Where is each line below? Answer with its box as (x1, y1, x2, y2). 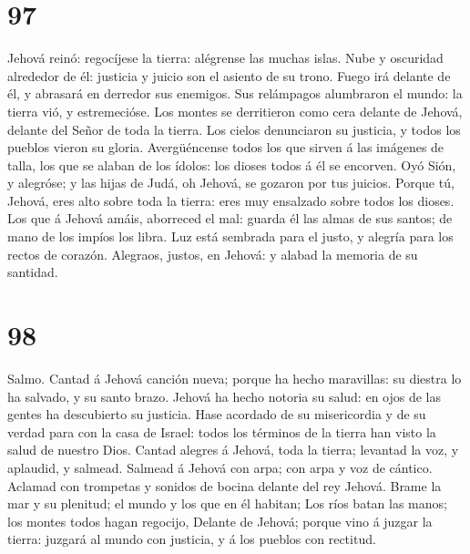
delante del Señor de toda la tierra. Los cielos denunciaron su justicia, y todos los (7, 119, 461, 138)
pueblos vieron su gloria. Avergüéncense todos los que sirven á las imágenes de (7, 138, 444, 157)
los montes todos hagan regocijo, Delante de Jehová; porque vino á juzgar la (7, 511, 433, 530)
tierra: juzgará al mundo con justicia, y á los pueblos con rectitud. (7, 529, 376, 549)
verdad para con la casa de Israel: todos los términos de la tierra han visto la (7, 422, 436, 441)
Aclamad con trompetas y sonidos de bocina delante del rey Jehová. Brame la (7, 476, 442, 495)
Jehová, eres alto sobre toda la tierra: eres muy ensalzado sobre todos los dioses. (7, 190, 455, 210)
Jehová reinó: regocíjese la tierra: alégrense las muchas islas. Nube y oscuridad (7, 48, 444, 67)
